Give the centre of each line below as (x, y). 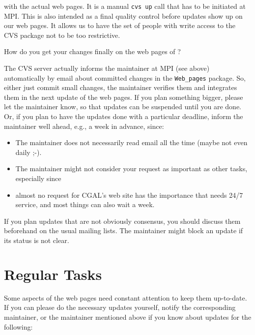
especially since (38, 178)
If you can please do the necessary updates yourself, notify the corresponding (120, 307)
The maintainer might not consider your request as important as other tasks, (131, 168)
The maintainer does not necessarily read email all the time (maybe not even (131, 142)
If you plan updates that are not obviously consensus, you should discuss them (122, 221)
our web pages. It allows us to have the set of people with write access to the (120, 25)
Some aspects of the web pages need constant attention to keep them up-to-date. (126, 297)
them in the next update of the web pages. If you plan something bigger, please (124, 97)
